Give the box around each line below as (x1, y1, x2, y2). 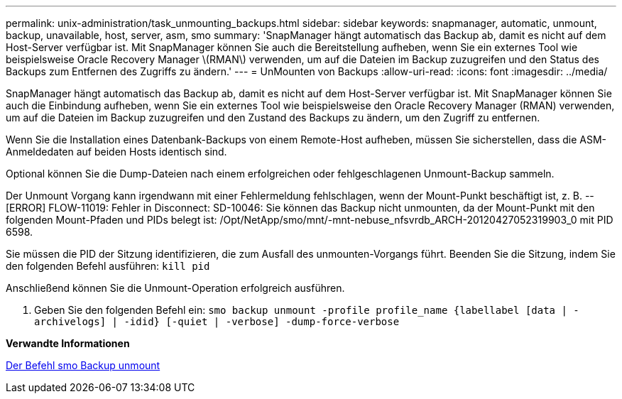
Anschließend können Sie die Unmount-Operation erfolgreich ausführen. (6, 282, 345, 294)
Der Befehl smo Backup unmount (6, 359, 160, 371)
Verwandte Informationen (6, 337, 130, 349)
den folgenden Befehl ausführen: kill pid (6, 260, 210, 272)
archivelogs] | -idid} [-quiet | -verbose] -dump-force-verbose (34, 316, 400, 327)
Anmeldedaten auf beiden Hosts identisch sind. (6, 146, 227, 158)
